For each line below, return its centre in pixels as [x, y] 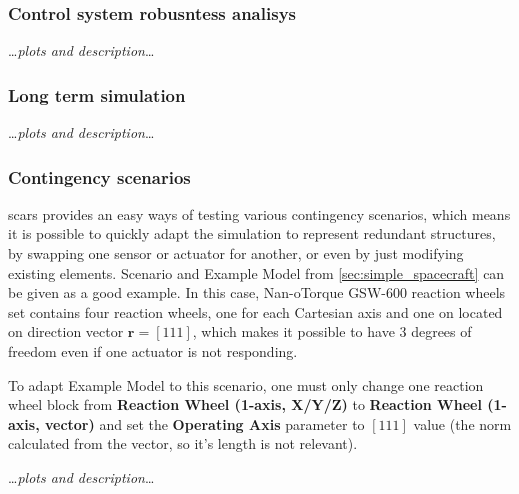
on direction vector [66, 331]
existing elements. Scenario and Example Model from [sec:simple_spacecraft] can [256, 272]
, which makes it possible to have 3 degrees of [332, 331]
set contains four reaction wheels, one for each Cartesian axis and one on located [255, 311]
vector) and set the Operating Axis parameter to [204, 423]
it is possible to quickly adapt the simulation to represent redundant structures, [252, 233]
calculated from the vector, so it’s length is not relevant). [183, 443]
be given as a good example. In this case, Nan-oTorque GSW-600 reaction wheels [257, 292]
